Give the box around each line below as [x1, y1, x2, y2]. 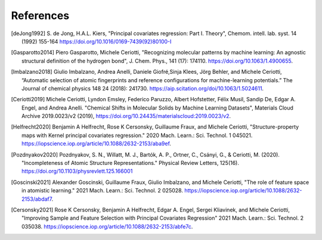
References [11, 9, 70, 22]
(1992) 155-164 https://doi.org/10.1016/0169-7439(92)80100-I [21, 38, 172, 45]
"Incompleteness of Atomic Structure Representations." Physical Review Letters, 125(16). [21, 160, 240, 167]
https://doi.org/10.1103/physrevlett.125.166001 [21, 167, 133, 175]
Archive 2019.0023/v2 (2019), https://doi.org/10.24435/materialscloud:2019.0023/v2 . [21, 113, 231, 120]
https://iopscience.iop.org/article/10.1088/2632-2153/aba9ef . [21, 140, 171, 147]
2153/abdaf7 [21, 195, 52, 202]
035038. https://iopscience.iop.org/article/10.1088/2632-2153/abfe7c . [21, 223, 193, 230]
